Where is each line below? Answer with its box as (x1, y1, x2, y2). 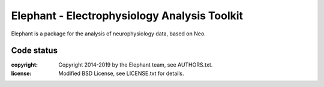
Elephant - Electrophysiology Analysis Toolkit (11, 9, 243, 22)
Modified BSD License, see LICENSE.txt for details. (58, 70, 184, 77)
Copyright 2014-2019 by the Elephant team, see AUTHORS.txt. (58, 61, 213, 68)
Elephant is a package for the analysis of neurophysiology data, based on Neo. (11, 30, 206, 37)
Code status (11, 46, 58, 56)
